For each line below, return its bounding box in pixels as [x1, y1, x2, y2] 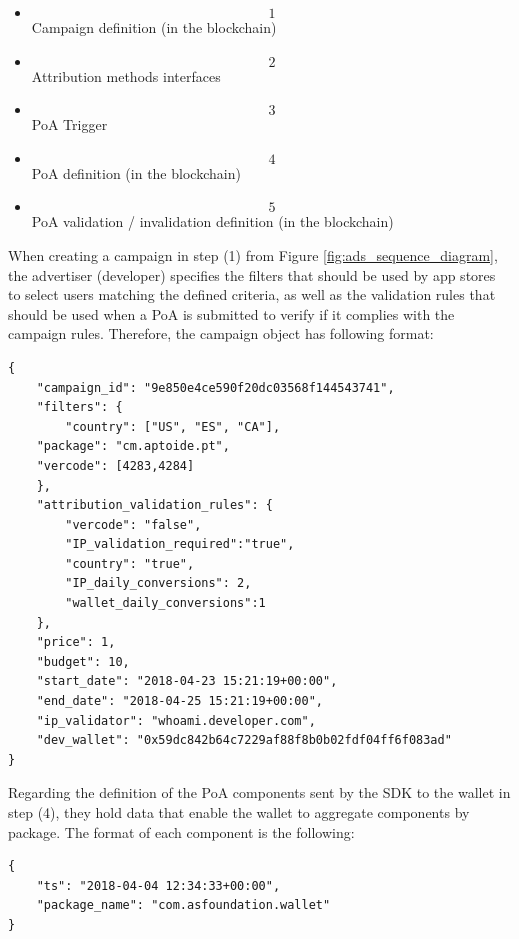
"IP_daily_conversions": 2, [65, 576, 252, 591]
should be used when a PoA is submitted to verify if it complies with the [8, 303, 455, 324]
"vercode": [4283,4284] [36, 458, 195, 473]
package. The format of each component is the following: [8, 821, 355, 842]
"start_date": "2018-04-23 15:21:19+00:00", [36, 674, 338, 689]
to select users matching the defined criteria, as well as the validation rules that [8, 284, 496, 305]
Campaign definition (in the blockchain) [31, 17, 277, 37]
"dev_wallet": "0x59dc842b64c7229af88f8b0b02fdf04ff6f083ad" [36, 733, 452, 748]
